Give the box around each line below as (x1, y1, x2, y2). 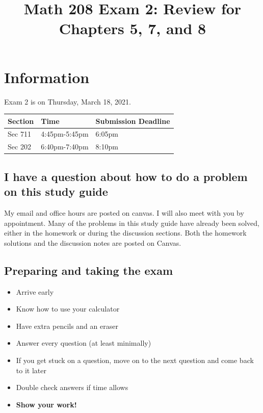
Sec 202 (8, 141, 31, 152)
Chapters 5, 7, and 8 (59, 18, 206, 39)
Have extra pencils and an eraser (16, 320, 118, 331)
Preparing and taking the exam (4, 262, 173, 278)
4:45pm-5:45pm (41, 128, 89, 139)
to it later (16, 365, 46, 375)
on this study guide (4, 184, 108, 199)
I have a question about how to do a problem (4, 168, 248, 184)
